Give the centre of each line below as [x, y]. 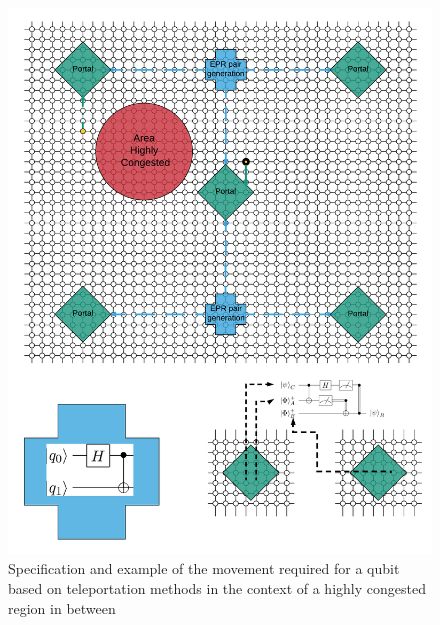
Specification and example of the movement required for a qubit [204, 568]
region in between [62, 607]
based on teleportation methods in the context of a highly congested [217, 588]
